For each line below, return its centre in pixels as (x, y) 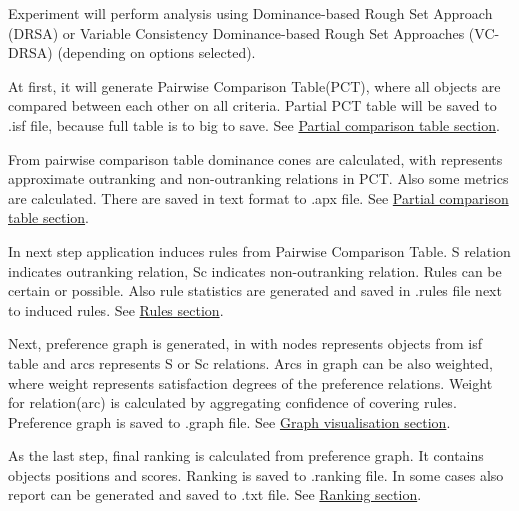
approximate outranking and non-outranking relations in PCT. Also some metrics (258, 178)
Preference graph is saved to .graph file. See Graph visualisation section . (229, 421)
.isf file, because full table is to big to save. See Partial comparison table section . (254, 124)
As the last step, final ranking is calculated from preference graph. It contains (246, 455)
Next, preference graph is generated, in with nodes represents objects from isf (245, 343)
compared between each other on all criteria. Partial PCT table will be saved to (252, 105)
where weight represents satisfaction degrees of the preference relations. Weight (250, 382)
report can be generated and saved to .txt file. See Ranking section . (215, 494)
